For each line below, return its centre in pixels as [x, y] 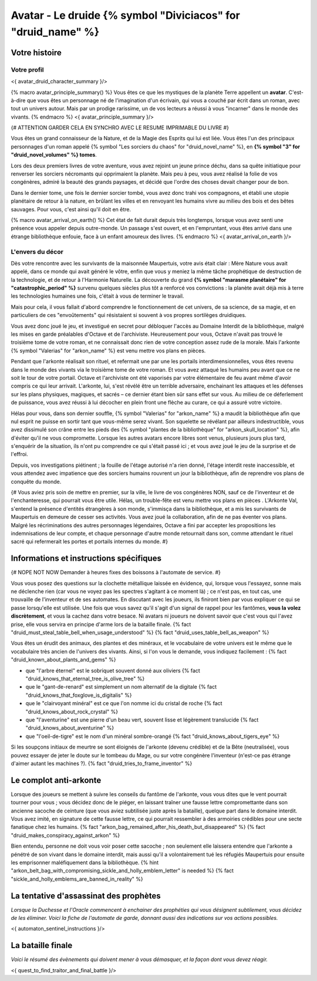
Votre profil [27, 69]
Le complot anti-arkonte [56, 780]
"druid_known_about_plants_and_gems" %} [63, 660]
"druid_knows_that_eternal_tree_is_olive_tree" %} [85, 679]
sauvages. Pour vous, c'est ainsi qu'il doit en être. [71, 209]
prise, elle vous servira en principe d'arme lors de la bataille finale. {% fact [101, 624]
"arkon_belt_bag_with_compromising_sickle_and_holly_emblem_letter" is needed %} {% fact [122, 871]
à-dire [18, 100]
